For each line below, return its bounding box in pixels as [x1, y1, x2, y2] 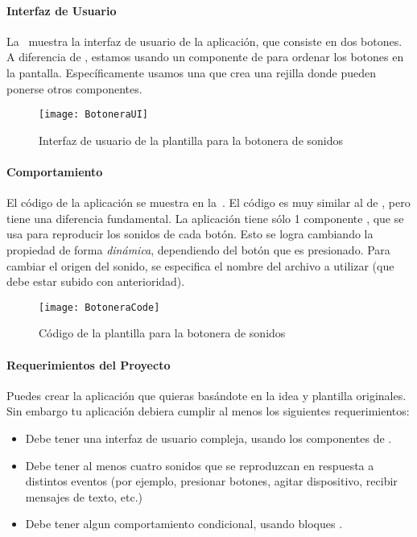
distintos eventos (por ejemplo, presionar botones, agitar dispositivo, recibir [25, 473, 398, 489]
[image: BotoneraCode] [39, 301, 160, 313]
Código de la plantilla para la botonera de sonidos [39, 324, 286, 341]
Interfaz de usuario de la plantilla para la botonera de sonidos [39, 131, 344, 148]
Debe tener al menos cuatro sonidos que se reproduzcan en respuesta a [25, 456, 374, 473]
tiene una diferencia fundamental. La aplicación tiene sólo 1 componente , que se [6, 209, 404, 226]
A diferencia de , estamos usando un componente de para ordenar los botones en [6, 48, 404, 65]
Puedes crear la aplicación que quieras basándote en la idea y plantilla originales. [6, 386, 407, 403]
